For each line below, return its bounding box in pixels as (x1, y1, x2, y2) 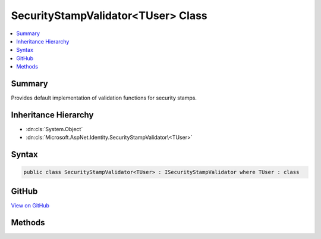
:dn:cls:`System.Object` (26, 125, 83, 132)
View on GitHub (11, 201, 50, 209)
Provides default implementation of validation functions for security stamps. (11, 94, 197, 101)
